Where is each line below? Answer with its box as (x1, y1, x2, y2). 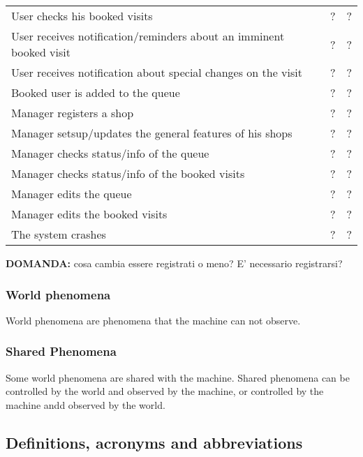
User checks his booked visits (11, 8, 153, 24)
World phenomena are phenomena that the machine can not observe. (6, 313, 301, 327)
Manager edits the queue (11, 186, 132, 202)
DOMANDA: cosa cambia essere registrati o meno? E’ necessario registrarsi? (6, 256, 343, 270)
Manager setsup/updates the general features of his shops (11, 125, 292, 141)
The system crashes (11, 226, 106, 242)
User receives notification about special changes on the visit (11, 64, 302, 80)
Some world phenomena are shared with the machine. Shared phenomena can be (6, 370, 350, 384)
